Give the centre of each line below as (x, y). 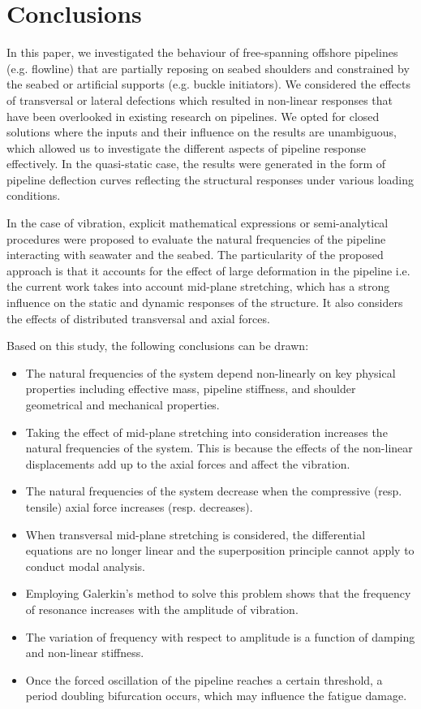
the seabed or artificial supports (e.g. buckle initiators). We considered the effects (209, 84)
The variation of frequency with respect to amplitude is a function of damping (220, 636)
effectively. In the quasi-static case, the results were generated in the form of (196, 164)
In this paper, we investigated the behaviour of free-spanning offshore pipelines (202, 52)
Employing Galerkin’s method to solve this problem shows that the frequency (218, 593)
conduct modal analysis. (85, 566)
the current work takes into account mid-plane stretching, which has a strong (198, 286)
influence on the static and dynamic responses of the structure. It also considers (205, 303)
